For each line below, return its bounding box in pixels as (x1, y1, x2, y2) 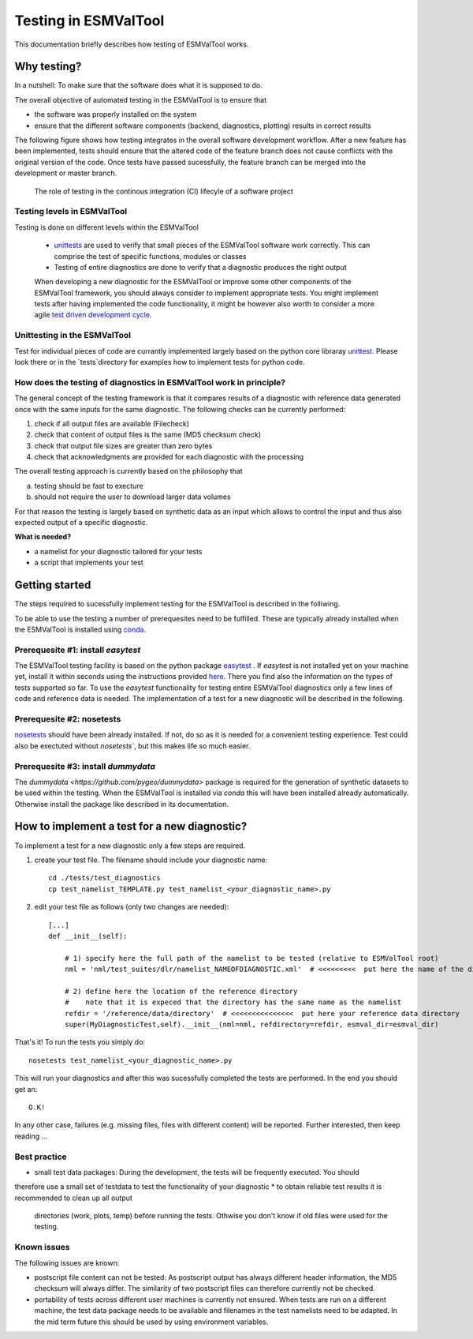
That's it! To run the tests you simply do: (14, 1037, 146, 1047)
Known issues (14, 1242, 70, 1253)
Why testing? (14, 60, 82, 73)
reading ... (14, 1131, 48, 1141)
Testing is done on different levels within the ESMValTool (14, 222, 199, 232)
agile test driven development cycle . (34, 310, 152, 320)
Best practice (14, 1151, 67, 1162)
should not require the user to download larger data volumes (34, 492, 232, 501)
